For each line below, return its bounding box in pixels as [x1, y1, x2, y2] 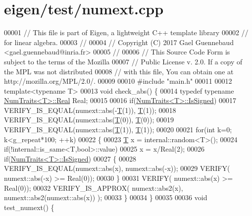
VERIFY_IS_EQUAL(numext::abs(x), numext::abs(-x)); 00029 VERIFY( [4, 163, 230, 173]
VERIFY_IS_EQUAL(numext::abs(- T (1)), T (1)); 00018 [4, 105, 176, 115]
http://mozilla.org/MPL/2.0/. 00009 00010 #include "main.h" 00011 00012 [4, 76, 232, 86]
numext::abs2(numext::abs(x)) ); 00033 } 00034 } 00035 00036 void [4, 192, 207, 203]
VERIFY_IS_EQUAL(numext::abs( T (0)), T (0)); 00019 [4, 114, 174, 125]
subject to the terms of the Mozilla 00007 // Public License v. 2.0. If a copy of [4, 56, 243, 66]
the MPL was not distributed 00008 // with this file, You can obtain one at [4, 66, 234, 76]
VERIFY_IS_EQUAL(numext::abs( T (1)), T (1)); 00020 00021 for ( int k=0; [4, 124, 232, 135]
